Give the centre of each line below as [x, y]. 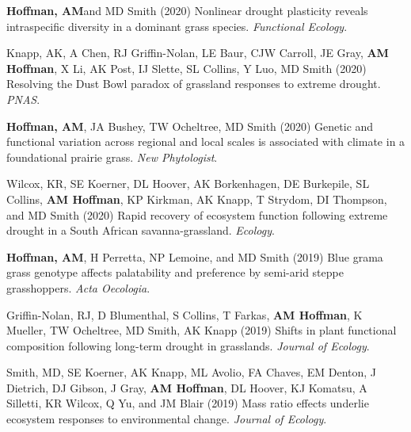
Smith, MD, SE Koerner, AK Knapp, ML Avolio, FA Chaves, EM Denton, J [192, 372]
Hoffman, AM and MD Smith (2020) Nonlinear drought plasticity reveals [187, 10]
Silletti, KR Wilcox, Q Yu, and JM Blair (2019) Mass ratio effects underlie [188, 403]
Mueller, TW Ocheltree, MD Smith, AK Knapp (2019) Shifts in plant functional [202, 330]
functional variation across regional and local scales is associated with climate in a [206, 141]
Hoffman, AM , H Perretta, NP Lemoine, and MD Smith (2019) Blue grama [195, 256]
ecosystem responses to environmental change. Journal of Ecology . [167, 419]
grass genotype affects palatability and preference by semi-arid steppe [175, 272]
